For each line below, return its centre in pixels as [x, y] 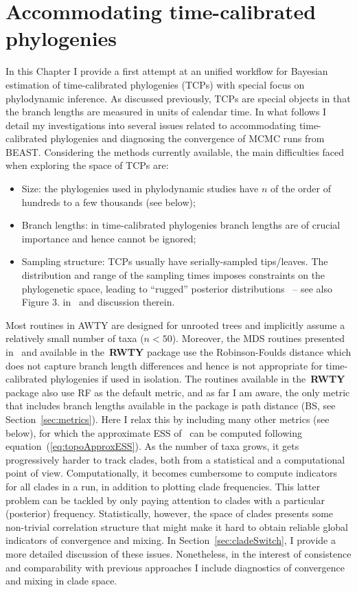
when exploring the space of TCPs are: [87, 165]
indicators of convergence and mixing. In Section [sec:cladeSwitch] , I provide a [171, 540]
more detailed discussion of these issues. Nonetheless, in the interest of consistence [178, 553]
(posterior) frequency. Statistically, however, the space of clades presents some [170, 513]
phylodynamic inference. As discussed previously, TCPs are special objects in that [178, 98]
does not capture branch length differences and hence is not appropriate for [164, 365]
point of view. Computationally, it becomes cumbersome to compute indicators [171, 473]
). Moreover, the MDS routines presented [258, 338]
